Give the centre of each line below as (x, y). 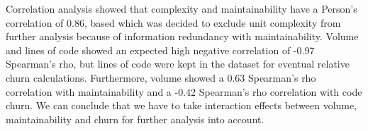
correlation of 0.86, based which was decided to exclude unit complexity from (173, 22)
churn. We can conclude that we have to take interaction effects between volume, (182, 105)
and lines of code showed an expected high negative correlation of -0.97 (160, 50)
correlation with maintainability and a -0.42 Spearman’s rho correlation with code (184, 91)
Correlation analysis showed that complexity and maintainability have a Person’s (182, 8)
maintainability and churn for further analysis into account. (135, 119)
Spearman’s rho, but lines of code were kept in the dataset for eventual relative (178, 64)
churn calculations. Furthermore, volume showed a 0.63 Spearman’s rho (161, 77)
